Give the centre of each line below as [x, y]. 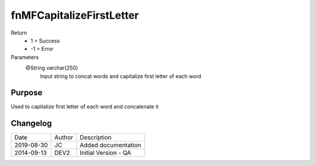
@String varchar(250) [52, 68]
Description [96, 137]
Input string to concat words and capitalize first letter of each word [121, 76]
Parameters [25, 57]
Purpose [27, 93]
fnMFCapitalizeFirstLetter [75, 15]
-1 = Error [42, 49]
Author [64, 137]
